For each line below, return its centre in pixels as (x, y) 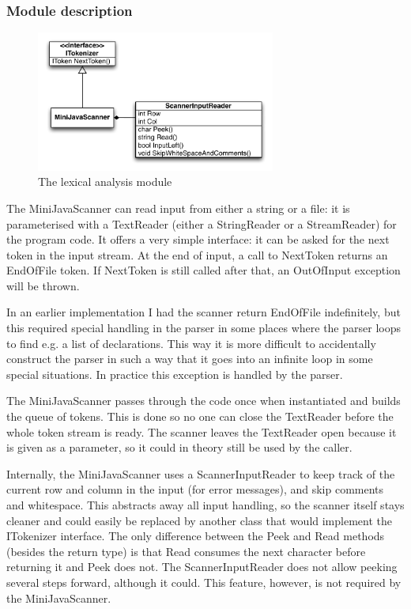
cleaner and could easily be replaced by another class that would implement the (199, 520)
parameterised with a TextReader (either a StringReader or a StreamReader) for (202, 223)
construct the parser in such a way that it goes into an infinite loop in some (190, 359)
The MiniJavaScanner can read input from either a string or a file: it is (178, 208)
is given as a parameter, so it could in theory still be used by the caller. (179, 447)
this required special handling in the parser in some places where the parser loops (204, 328)
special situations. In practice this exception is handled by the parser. (175, 374)
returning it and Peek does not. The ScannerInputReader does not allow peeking (202, 567)
